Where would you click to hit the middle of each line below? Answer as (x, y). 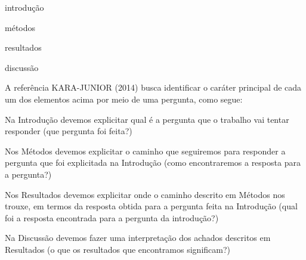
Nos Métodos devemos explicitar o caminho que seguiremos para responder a (145, 151)
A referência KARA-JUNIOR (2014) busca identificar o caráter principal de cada (153, 87)
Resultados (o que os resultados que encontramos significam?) (118, 249)
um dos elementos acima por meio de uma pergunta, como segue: (124, 99)
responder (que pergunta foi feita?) (69, 131)
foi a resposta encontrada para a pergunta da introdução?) (112, 217)
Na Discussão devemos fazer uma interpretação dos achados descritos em (138, 238)
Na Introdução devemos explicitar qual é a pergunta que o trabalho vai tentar (147, 119)
